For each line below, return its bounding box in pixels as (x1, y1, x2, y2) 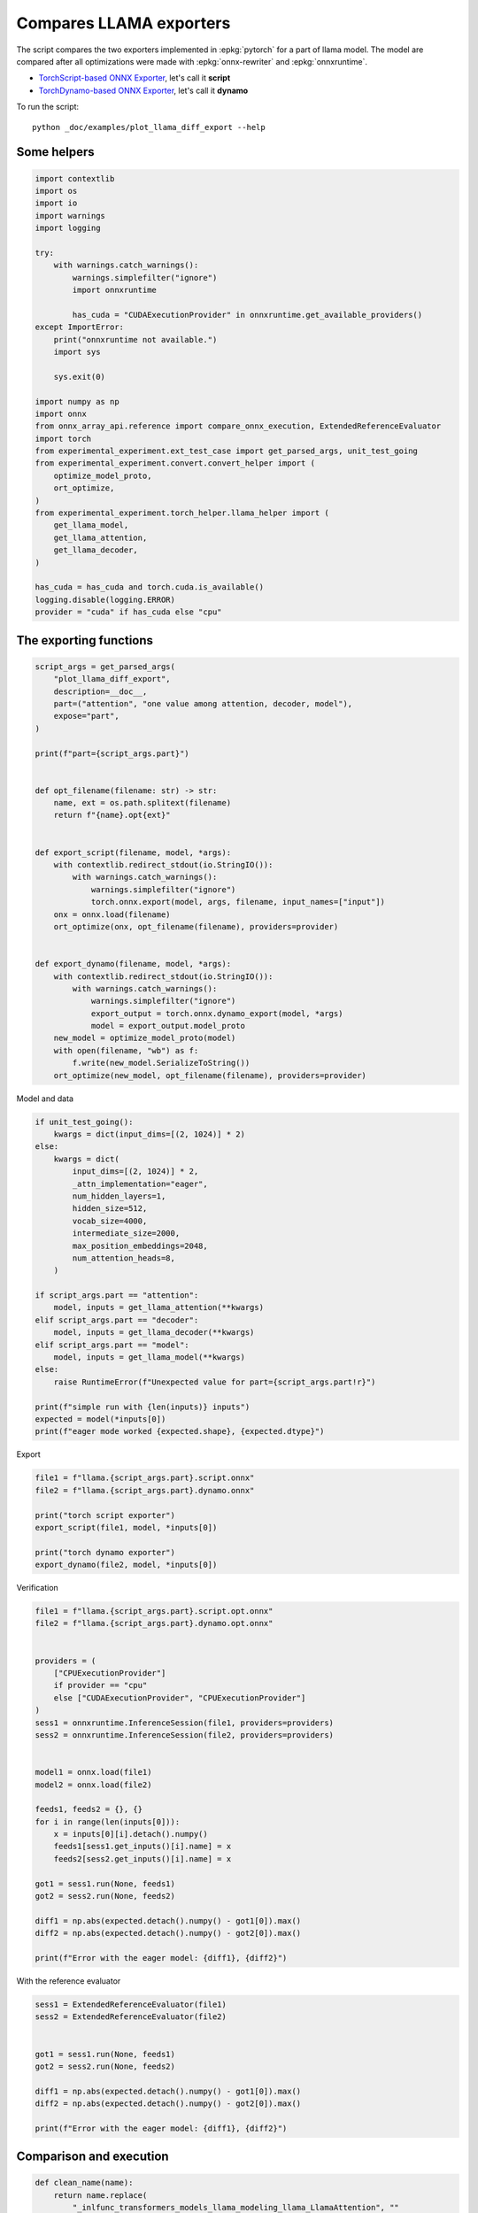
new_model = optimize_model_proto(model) (53, 1033, 236, 1044)
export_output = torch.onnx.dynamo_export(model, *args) (90, 1008, 343, 1018)
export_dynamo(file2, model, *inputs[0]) (35, 1560, 218, 1570)
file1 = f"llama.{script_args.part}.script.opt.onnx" (35, 1607, 274, 1616)
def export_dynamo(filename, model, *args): (35, 959, 232, 969)
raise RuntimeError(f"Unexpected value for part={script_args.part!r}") (53, 1376, 376, 1387)
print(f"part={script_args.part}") (35, 748, 189, 759)
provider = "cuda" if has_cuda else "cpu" (35, 607, 222, 617)
